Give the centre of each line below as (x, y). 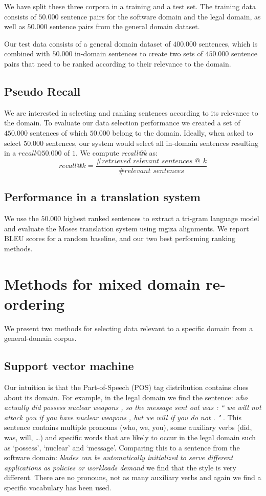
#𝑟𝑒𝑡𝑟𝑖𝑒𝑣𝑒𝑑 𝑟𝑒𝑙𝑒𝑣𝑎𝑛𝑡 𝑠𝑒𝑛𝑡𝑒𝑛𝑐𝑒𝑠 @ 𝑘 (151, 161)
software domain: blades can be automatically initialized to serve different (119, 457)
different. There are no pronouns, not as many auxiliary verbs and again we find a (133, 477)
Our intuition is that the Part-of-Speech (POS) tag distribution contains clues (126, 387)
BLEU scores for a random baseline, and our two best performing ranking (120, 238)
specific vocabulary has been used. (58, 488)
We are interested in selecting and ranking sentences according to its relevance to (131, 112)
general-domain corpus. (40, 338)
